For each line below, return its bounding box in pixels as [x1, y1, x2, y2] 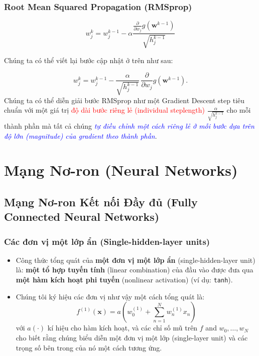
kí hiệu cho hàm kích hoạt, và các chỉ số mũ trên [47, 322, 198, 333]
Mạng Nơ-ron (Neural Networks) [4, 160, 238, 180]
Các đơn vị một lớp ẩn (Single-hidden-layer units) [4, 235, 210, 247]
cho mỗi [226, 105, 251, 115]
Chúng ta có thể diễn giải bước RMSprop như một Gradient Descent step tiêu [4, 95, 245, 105]
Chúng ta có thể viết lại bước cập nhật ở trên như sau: [4, 55, 173, 65]
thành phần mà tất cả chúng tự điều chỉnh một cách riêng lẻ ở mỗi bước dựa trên [4, 120, 254, 131]
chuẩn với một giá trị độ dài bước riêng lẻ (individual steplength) [4, 105, 205, 115]
